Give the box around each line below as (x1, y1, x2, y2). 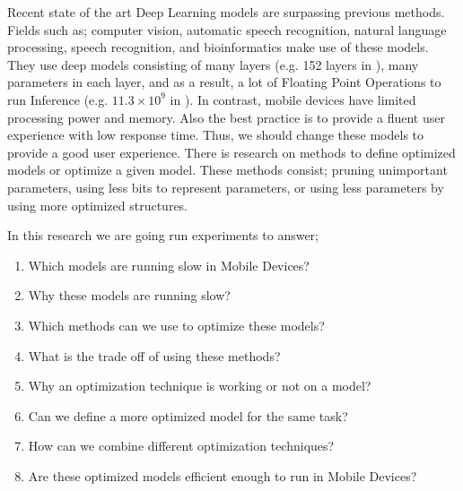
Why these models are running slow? (28, 286, 231, 305)
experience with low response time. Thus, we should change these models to (7, 125, 424, 144)
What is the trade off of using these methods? (28, 346, 281, 365)
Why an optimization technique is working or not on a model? (28, 376, 371, 395)
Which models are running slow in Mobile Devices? (28, 255, 310, 274)
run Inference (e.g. (7, 90, 109, 108)
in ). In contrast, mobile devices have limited (170, 90, 416, 108)
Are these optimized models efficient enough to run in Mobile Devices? (28, 466, 417, 485)
